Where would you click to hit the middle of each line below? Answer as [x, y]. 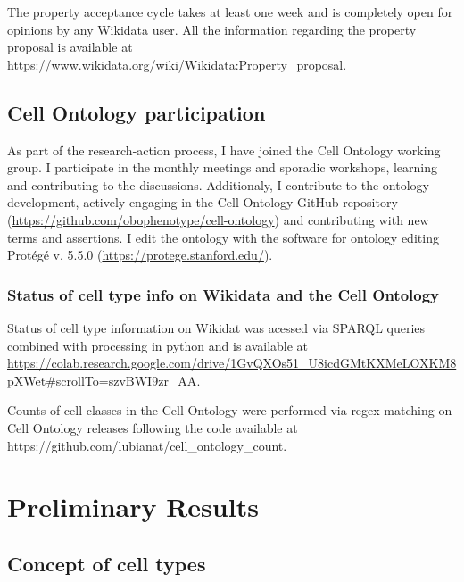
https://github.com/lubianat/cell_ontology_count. [147, 445]
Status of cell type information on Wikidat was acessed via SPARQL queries [216, 327]
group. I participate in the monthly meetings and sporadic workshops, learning [222, 167]
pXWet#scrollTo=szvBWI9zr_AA [102, 380]
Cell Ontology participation [137, 112]
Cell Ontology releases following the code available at [153, 427]
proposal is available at [70, 47]
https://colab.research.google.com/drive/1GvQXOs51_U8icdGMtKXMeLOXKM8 [232, 363]
